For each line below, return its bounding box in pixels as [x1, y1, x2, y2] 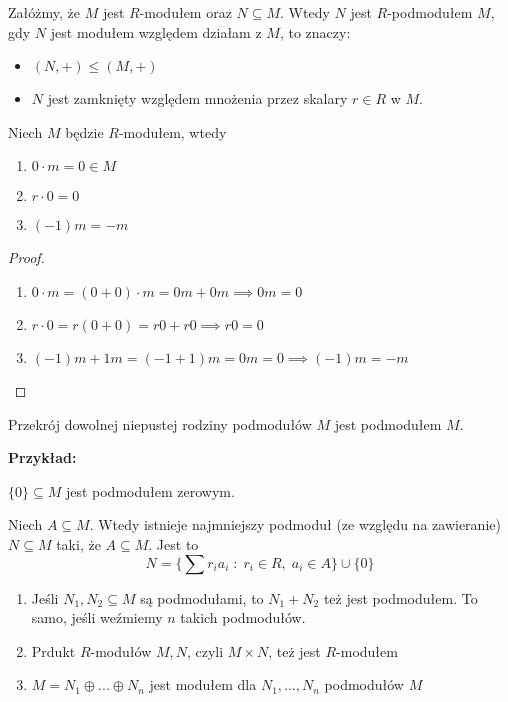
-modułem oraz [139, 2, 232, 22]
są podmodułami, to [140, 587, 264, 608]
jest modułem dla [149, 674, 257, 695]
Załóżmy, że [8, 2, 80, 22]
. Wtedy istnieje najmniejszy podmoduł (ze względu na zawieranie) [89, 514, 501, 535]
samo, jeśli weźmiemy [31, 607, 163, 628]
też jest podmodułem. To [323, 587, 478, 608]
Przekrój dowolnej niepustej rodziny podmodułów [8, 413, 312, 434]
